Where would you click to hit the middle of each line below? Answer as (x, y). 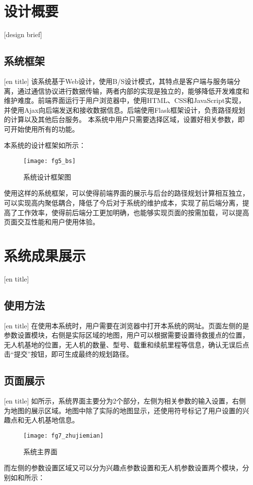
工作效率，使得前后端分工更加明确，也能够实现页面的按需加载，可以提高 (133, 212)
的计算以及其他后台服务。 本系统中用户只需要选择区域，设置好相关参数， (121, 119)
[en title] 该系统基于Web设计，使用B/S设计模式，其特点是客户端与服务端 (119, 81)
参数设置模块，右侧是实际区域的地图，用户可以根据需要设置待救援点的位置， (126, 335)
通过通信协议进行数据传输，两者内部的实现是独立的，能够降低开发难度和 (133, 91)
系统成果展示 (45, 255)
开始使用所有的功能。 (45, 129)
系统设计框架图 (47, 176)
